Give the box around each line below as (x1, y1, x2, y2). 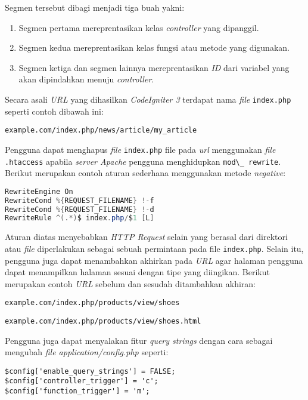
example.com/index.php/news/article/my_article (5, 126, 197, 135)
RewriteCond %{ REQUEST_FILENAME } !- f (5, 196, 154, 205)
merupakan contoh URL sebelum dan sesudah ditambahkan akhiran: (5, 277, 256, 290)
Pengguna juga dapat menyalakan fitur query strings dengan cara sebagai (5, 334, 273, 346)
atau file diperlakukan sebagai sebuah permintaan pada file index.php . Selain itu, (5, 242, 304, 254)
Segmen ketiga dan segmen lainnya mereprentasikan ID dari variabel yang (18, 61, 290, 73)
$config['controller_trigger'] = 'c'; (5, 377, 158, 386)
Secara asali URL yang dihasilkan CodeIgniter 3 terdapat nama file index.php (5, 93, 291, 105)
